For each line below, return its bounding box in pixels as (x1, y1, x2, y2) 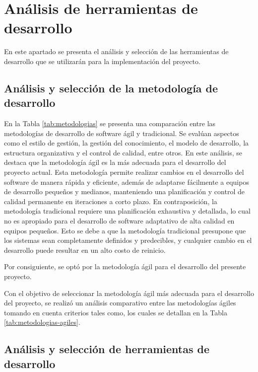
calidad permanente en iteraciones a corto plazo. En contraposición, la (4, 196, 217, 206)
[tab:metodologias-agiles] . (4, 317, 80, 327)
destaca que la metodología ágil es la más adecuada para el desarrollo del (4, 157, 226, 167)
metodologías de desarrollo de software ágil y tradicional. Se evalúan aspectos (4, 128, 239, 138)
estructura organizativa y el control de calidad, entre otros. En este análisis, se (4, 147, 242, 157)
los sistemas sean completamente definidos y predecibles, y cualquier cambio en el (4, 235, 252, 245)
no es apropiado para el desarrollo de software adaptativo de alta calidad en (4, 216, 235, 226)
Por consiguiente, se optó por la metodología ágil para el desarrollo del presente (4, 261, 246, 272)
